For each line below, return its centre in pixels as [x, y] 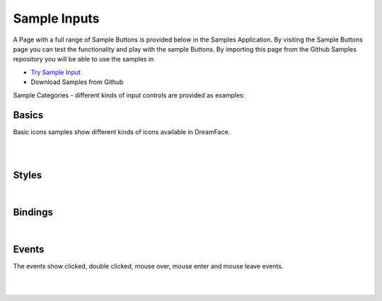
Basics [28, 116]
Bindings [33, 212]
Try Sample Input [56, 72]
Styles [28, 175]
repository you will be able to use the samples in [83, 59]
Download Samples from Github [77, 82]
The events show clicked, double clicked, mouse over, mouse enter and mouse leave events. [148, 266]
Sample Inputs [56, 18]
